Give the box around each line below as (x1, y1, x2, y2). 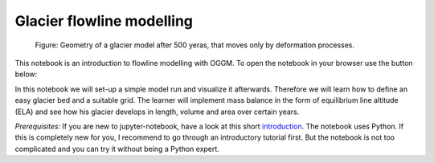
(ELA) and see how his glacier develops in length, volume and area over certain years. (14, 107, 300, 116)
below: (14, 69, 38, 79)
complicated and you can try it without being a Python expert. (14, 144, 220, 153)
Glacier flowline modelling (14, 12, 193, 30)
